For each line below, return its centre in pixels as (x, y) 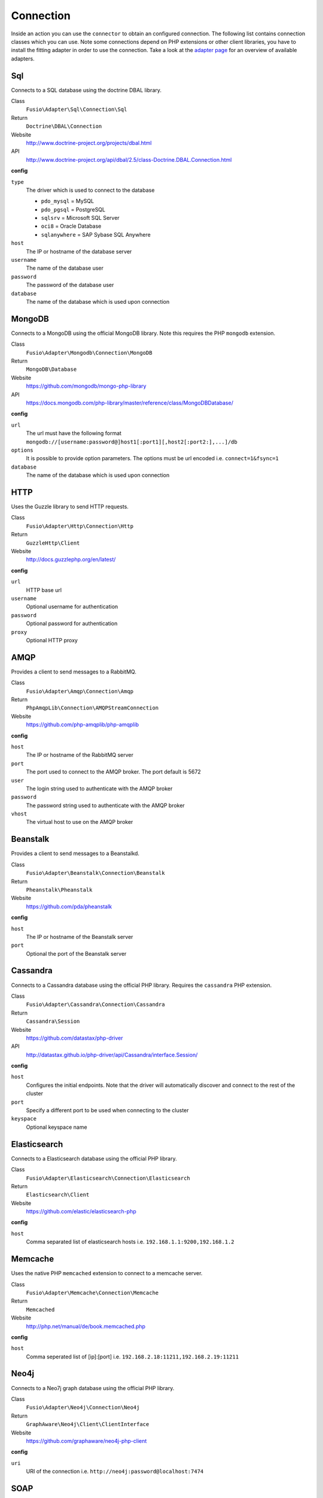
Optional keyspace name (57, 1127)
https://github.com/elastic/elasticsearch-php (81, 1212)
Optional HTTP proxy (52, 640)
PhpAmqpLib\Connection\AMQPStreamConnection (92, 708)
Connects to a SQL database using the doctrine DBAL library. (86, 90)
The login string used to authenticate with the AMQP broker (99, 789)
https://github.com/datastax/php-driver (74, 1038)
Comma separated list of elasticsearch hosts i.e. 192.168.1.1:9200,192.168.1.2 (130, 1242)
